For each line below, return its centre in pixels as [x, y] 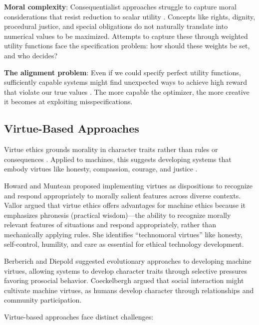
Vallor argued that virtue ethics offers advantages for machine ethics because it [125, 205]
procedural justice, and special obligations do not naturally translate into [116, 26]
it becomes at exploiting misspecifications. [68, 101]
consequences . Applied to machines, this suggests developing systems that [118, 159]
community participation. [43, 300]
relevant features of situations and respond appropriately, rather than [110, 225]
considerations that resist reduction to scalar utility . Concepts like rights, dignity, [130, 16]
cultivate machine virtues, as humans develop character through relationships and [129, 290]
